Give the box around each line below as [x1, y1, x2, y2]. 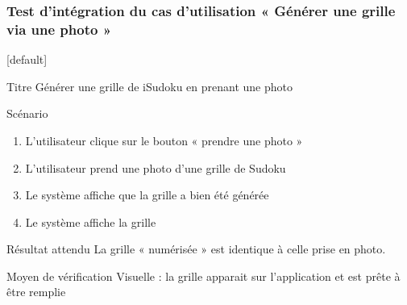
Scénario [6, 105, 48, 122]
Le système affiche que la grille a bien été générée [25, 186, 269, 203]
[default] [6, 51, 48, 68]
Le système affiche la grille [25, 213, 156, 230]
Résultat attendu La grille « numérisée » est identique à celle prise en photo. [6, 240, 386, 257]
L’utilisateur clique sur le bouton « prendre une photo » [25, 132, 303, 148]
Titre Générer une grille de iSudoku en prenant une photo [6, 77, 293, 94]
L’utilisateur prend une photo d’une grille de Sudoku [25, 159, 286, 176]
